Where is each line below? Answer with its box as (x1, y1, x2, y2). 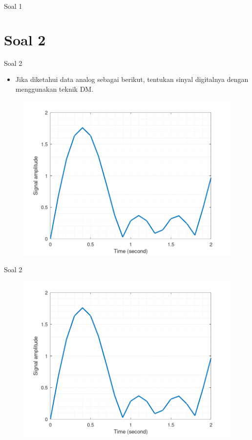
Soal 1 (4, 1, 22, 11)
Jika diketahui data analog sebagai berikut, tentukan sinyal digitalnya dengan (15, 74, 249, 84)
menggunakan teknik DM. (15, 83, 94, 94)
